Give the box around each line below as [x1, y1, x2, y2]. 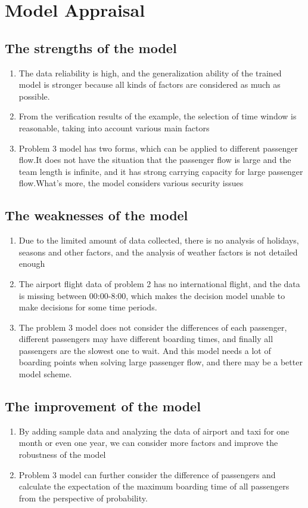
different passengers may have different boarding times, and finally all [18, 332, 273, 345]
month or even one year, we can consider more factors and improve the [18, 436, 278, 449]
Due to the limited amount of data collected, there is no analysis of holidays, [18, 234, 299, 247]
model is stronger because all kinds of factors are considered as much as [18, 78, 281, 91]
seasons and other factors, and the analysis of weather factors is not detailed [18, 245, 298, 258]
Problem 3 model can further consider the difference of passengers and [18, 468, 276, 481]
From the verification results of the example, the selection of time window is [18, 110, 297, 122]
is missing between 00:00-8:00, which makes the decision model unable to [18, 289, 285, 301]
